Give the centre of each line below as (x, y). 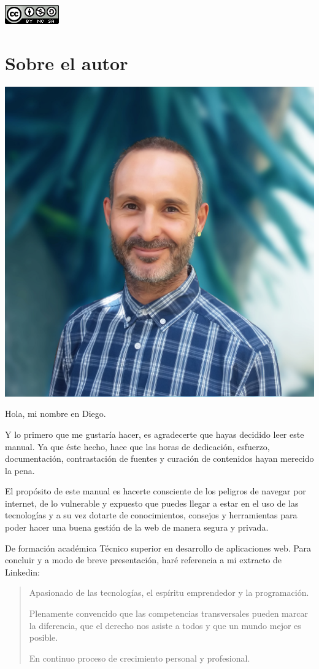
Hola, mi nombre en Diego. (56, 414)
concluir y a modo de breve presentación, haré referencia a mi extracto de (144, 560)
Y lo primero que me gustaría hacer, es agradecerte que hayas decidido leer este (155, 434)
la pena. (20, 470)
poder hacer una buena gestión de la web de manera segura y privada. (137, 527)
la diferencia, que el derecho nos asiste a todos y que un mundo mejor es (165, 625)
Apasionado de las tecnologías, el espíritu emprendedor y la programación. (169, 592)
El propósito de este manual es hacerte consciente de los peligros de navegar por (156, 491)
